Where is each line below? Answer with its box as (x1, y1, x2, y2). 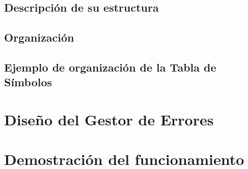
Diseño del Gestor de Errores (4, 109, 214, 129)
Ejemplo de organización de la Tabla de (4, 59, 216, 75)
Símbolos (4, 74, 52, 90)
